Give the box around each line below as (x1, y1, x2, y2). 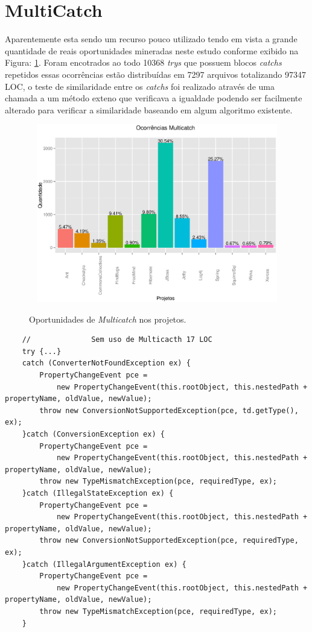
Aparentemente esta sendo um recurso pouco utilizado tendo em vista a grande (5, 33, 298, 45)
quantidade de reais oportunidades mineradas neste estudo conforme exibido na (5, 44, 299, 57)
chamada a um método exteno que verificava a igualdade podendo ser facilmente (5, 92, 302, 104)
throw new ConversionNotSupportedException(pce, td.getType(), (39, 406, 299, 415)
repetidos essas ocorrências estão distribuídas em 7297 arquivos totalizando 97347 (5, 68, 307, 80)
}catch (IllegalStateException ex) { (22, 488, 174, 498)
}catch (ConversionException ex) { (22, 430, 165, 439)
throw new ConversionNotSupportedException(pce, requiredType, (39, 536, 299, 545)
